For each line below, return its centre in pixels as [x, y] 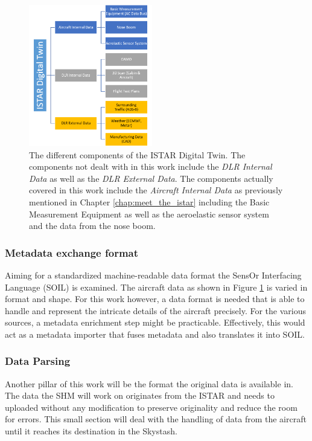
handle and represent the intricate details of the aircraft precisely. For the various [155, 310]
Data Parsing [38, 361]
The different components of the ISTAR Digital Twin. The [137, 154]
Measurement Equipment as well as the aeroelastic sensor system [149, 214]
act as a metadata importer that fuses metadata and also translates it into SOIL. [155, 334]
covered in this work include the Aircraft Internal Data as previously [156, 190]
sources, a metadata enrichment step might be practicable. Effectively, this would [155, 322]
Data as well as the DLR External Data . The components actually [151, 178]
